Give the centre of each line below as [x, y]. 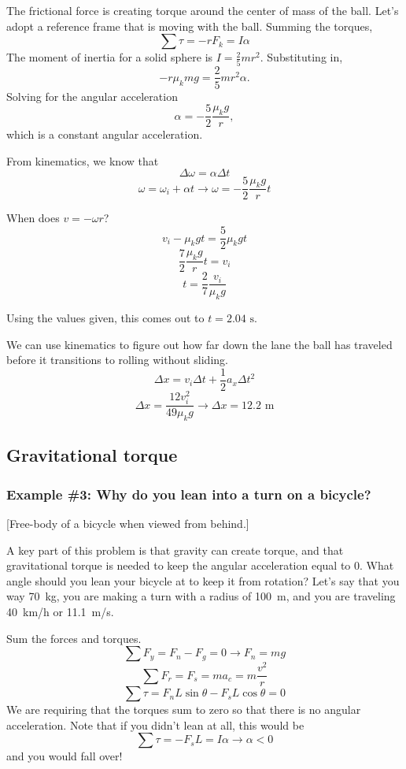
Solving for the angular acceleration [92, 96]
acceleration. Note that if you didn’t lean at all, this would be [155, 724]
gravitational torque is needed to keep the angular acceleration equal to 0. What [200, 565]
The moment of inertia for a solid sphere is [110, 57]
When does [33, 218]
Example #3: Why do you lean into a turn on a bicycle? [189, 494]
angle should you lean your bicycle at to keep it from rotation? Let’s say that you [203, 580]
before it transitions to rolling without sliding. [117, 360]
